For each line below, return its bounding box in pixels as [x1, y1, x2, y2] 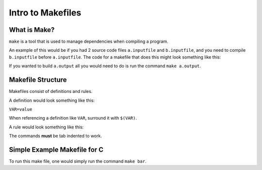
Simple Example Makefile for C [9, 145, 104, 154]
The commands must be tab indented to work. [9, 133, 102, 139]
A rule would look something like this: [9, 124, 84, 130]
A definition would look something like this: [9, 97, 95, 103]
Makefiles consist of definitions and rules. [9, 89, 93, 94]
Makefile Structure [9, 76, 67, 84]
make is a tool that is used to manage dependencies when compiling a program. [9, 39, 168, 45]
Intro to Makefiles [9, 7, 82, 18]
